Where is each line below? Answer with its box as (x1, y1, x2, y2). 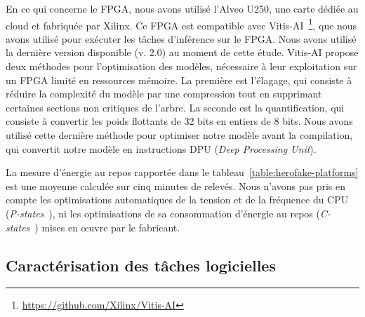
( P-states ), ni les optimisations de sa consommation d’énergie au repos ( (6, 205, 320, 220)
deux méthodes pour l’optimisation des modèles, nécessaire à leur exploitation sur (6, 59, 357, 74)
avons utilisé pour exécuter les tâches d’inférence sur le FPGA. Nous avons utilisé (6, 31, 357, 46)
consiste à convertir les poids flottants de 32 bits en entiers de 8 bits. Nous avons (6, 114, 353, 128)
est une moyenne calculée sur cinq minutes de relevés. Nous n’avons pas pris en (6, 178, 346, 193)
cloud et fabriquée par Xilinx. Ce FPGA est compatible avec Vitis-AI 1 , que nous (6, 15, 357, 32)
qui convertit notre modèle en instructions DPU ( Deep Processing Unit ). (6, 141, 317, 156)
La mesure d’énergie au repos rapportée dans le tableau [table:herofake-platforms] (6, 165, 359, 180)
